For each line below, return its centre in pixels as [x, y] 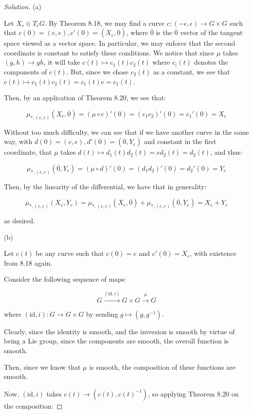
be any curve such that [70, 253]
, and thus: [226, 152]
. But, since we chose [98, 71]
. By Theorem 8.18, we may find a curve [105, 23]
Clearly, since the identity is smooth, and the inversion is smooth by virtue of [119, 331]
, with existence [213, 253]
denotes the [211, 62]
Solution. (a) [23, 6]
